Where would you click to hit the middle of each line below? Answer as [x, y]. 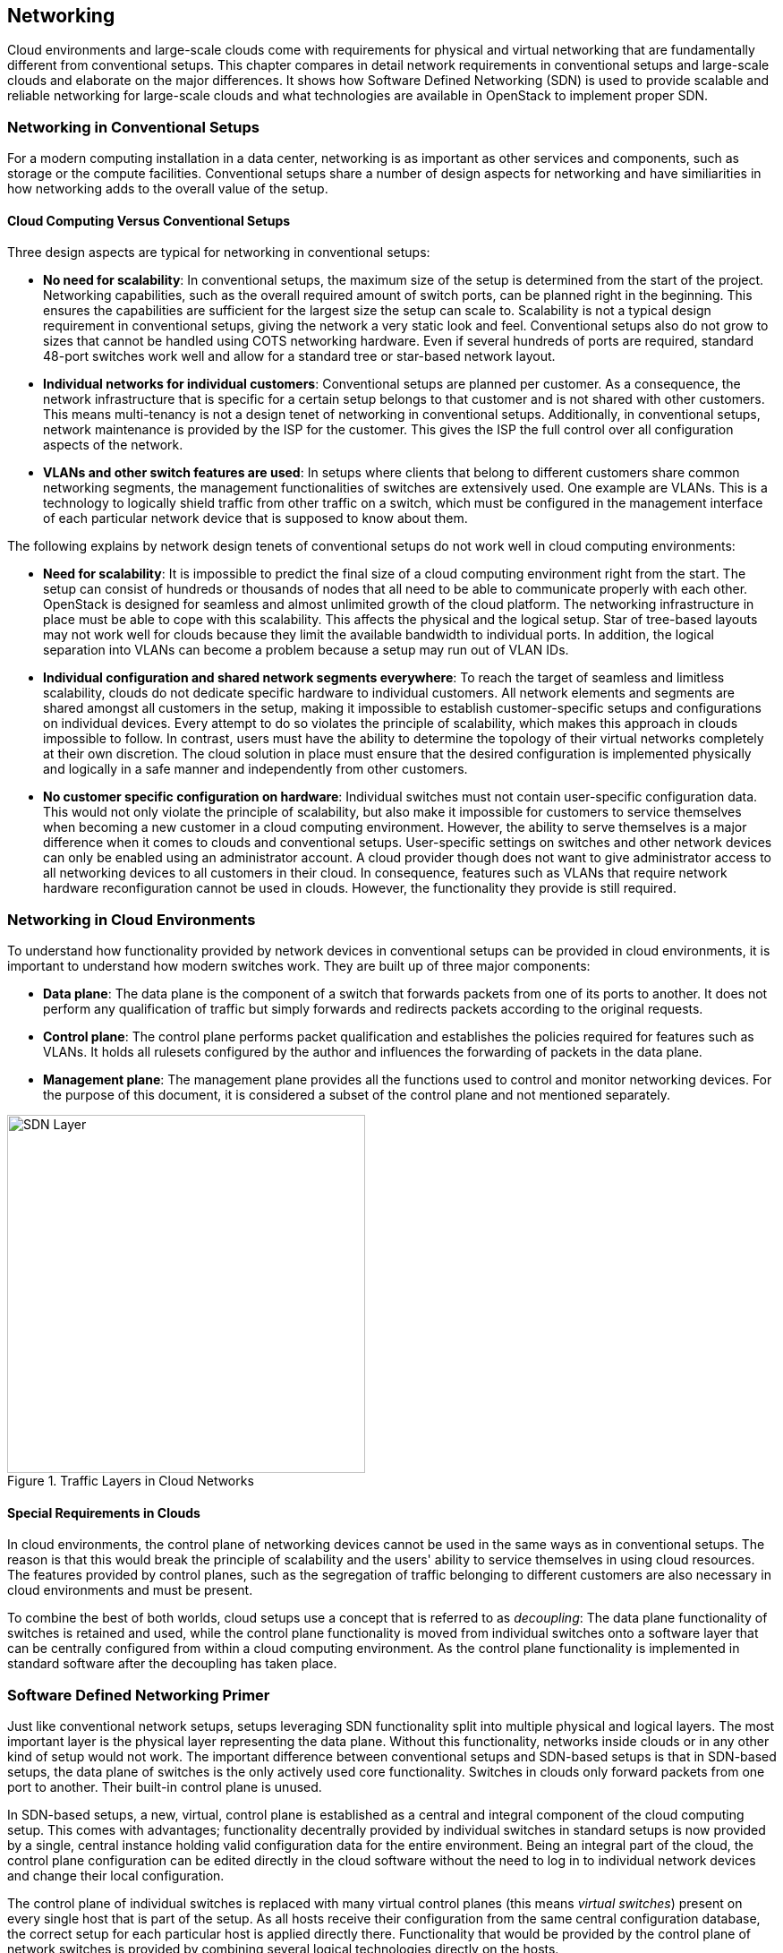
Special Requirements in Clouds [104, 1512]
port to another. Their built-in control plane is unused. [165, 1787]
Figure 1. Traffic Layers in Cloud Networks [131, 1481]
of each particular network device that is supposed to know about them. [255, 518]
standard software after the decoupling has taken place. [172, 1664]
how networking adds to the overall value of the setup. [168, 189]
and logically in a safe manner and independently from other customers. [255, 769]
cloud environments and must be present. [130, 1590]
